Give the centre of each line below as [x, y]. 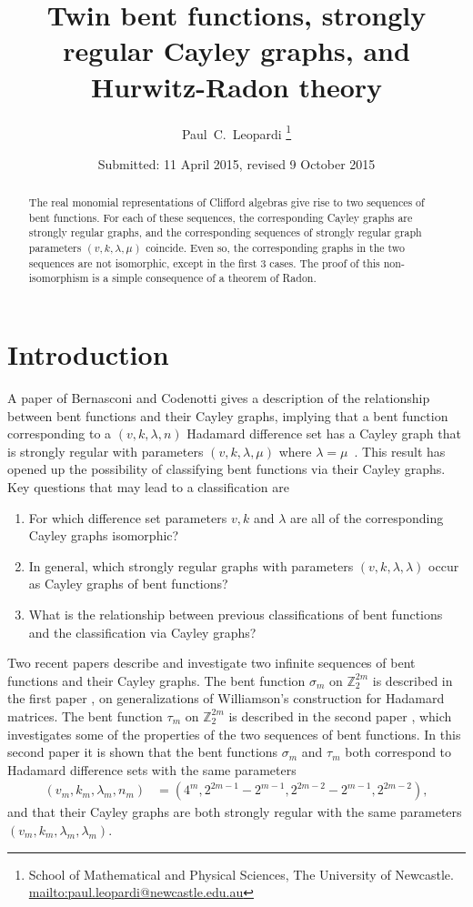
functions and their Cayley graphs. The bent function [156, 680]
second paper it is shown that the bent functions [143, 752]
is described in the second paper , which [340, 716]
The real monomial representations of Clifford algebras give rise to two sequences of [226, 202]
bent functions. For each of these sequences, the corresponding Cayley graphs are [221, 217]
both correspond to [398, 752]
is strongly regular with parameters [106, 451]
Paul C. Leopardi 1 [236, 132]
